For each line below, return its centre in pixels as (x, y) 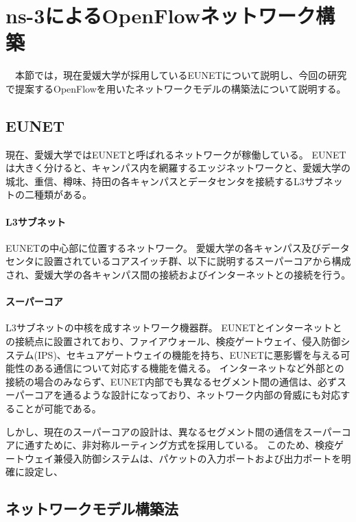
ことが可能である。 (58, 408)
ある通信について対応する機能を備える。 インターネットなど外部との (189, 368)
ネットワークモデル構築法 (92, 509)
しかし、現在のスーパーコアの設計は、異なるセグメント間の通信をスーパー (174, 431)
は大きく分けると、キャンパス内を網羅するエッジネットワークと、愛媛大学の (178, 168)
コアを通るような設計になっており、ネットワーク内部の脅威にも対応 (187, 395)
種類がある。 (63, 194)
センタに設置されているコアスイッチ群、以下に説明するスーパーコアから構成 (178, 261)
